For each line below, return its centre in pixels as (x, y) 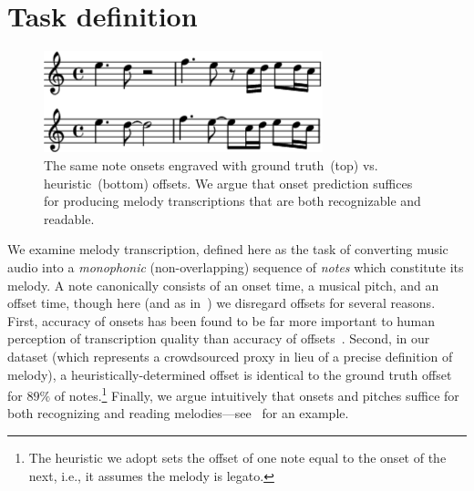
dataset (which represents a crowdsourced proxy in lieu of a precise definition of (230, 356)
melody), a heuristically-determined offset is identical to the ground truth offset (230, 374)
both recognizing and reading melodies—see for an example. (178, 413)
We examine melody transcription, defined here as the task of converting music (228, 249)
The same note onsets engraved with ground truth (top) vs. (211, 165)
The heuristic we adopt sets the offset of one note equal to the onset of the (237, 457)
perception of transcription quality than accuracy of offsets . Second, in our (219, 338)
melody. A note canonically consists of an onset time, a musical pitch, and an (223, 285)
